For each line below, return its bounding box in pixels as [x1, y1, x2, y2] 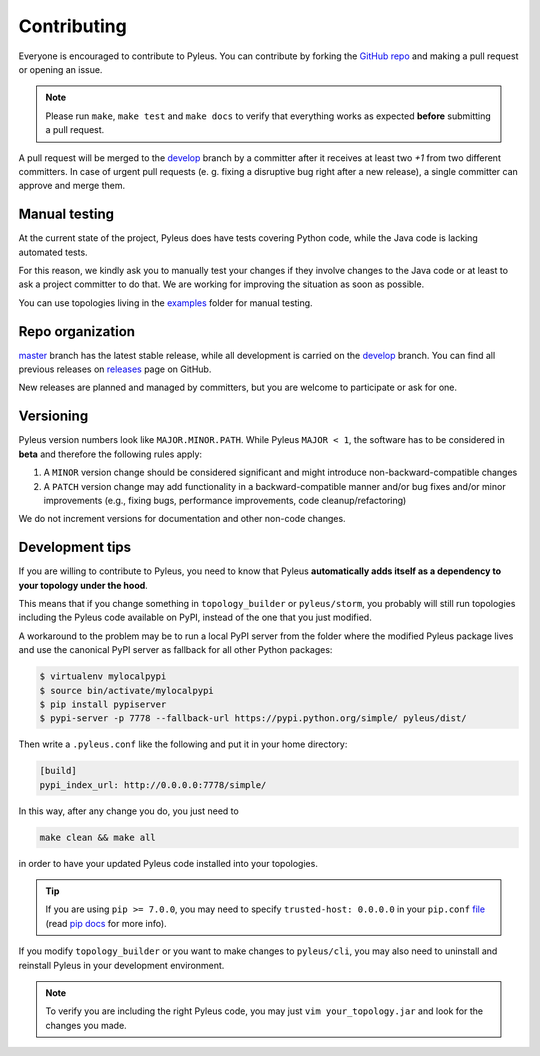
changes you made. [45, 1019, 127, 1031]
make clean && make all [39, 831, 157, 843]
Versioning [18, 408, 89, 425]
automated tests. [18, 246, 89, 258]
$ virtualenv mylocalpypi [39, 671, 167, 682]
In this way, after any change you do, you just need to [18, 805, 239, 817]
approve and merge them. [18, 180, 125, 192]
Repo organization [18, 323, 135, 340]
